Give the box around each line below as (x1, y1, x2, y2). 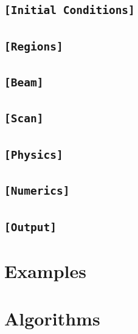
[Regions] (4, 40, 63, 53)
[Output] (4, 220, 57, 234)
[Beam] (4, 76, 44, 89)
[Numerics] (4, 184, 70, 198)
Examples (4, 258, 86, 283)
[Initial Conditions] (4, 4, 135, 17)
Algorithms (4, 306, 100, 331)
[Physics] (4, 148, 63, 161)
